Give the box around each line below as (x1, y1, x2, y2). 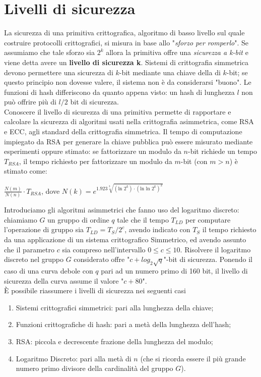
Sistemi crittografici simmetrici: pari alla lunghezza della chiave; (16, 302, 214, 312)
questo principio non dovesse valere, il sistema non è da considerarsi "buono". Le (4, 77, 251, 87)
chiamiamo (4, 214, 37, 225)
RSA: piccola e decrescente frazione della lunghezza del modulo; (16, 336, 213, 346)
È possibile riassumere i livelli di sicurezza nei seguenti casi (4, 285, 186, 296)
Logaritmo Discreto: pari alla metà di (16, 353, 132, 363)
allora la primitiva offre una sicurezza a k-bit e (106, 47, 248, 58)
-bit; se (226, 67, 248, 77)
